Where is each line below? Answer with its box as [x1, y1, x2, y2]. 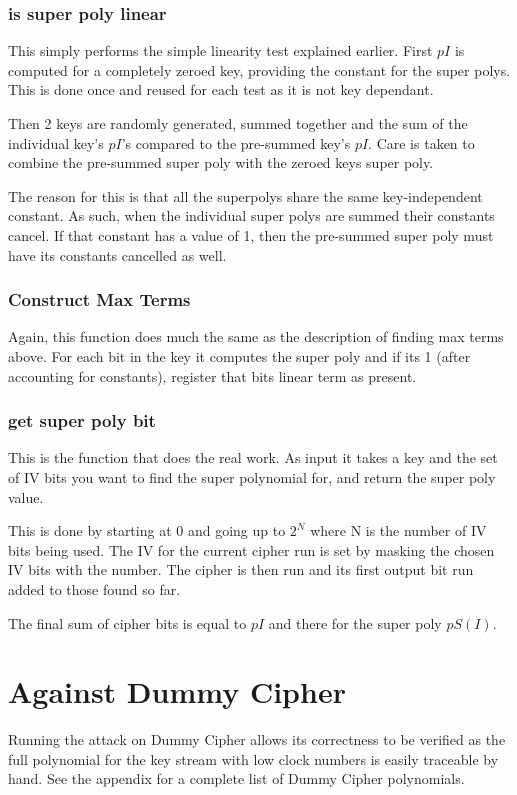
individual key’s [8, 132, 104, 153]
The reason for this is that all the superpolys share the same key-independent [8, 185, 483, 206]
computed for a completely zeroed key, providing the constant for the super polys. [8, 59, 511, 80]
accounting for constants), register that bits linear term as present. [8, 365, 417, 386]
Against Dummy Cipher [8, 671, 346, 712]
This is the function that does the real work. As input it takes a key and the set [8, 447, 498, 468]
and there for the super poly [268, 612, 442, 633]
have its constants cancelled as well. [8, 244, 227, 265]
